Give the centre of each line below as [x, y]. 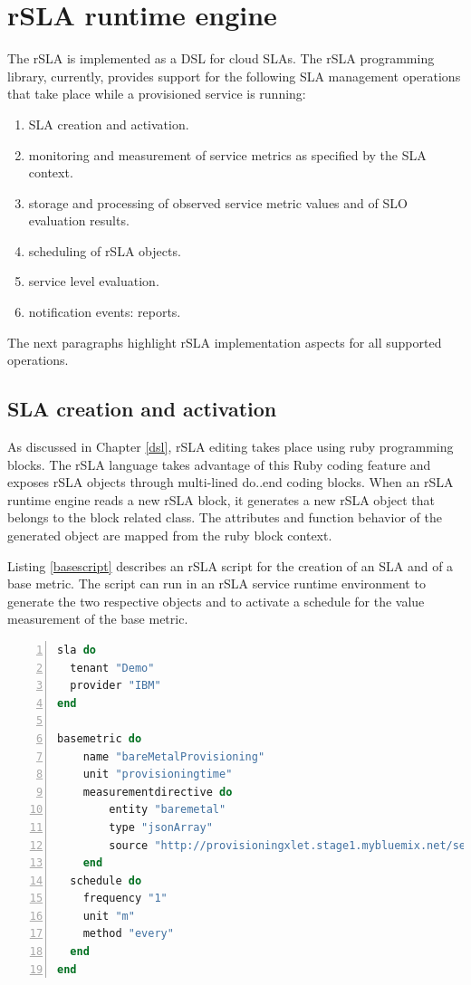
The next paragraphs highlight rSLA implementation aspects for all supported [225, 342]
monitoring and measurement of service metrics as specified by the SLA [227, 154]
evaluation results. [79, 220]
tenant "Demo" [112, 668]
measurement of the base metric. [98, 619]
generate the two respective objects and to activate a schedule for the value [216, 601]
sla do [77, 650]
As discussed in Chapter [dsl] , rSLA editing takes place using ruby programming [231, 447]
